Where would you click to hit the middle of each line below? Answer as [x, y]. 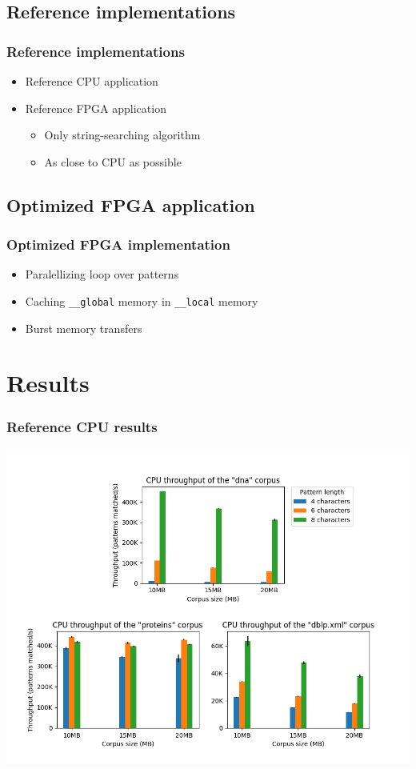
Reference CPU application [92, 81]
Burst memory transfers [84, 328]
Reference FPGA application [96, 108]
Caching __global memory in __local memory [142, 300]
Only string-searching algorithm [122, 135]
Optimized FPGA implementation [118, 244]
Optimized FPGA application [131, 204]
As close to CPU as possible [113, 161]
